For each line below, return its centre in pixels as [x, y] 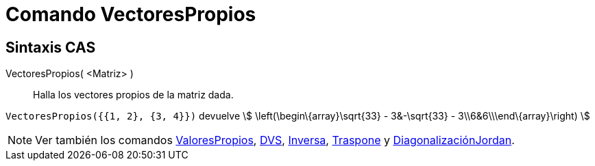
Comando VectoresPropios [131, 14]
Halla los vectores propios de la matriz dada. [133, 95]
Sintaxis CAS [51, 47]
